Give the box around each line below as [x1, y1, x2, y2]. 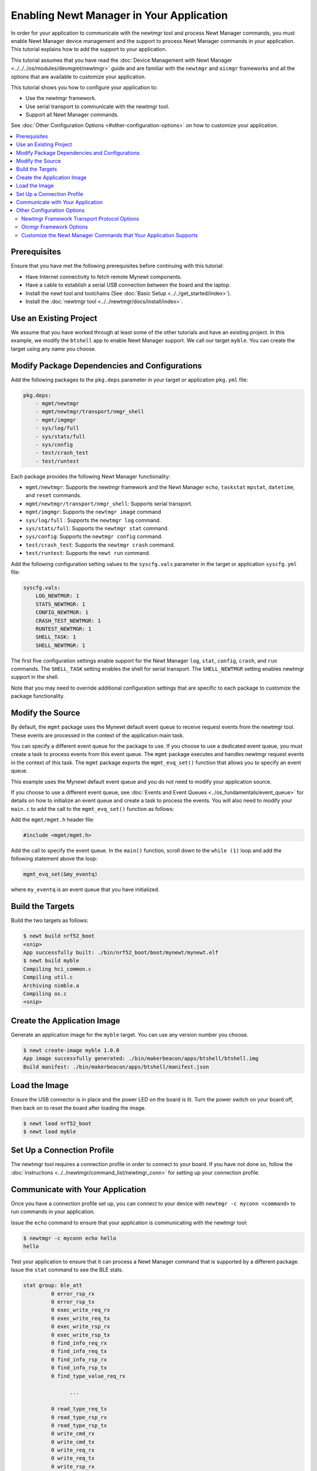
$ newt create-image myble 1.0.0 [23, 1047, 120, 1053]
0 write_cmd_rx [50, 1430, 95, 1437]
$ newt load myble [23, 1128, 76, 1135]
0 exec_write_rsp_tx [50, 1332, 110, 1338]
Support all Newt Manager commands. [25, 111, 119, 118]
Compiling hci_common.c [23, 966, 92, 972]
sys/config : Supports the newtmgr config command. [25, 533, 163, 540]
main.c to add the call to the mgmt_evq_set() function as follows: [11, 805, 174, 812]
